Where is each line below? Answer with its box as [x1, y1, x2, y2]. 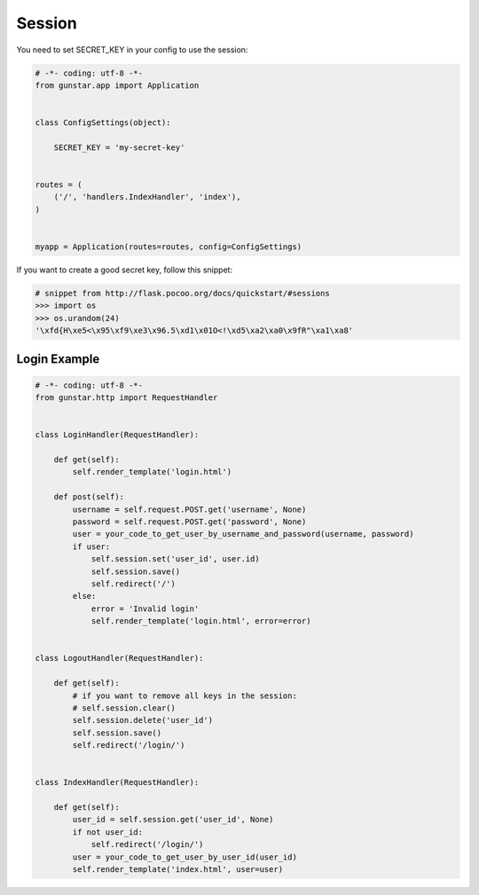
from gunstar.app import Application [35, 80, 200, 90]
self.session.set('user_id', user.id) [90, 554, 261, 564]
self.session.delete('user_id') [72, 715, 213, 726]
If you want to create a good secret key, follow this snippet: [16, 264, 233, 275]
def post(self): [53, 492, 124, 502]
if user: [72, 541, 111, 552]
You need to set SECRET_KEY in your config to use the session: [16, 44, 248, 55]
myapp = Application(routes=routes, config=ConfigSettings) [35, 242, 302, 252]
